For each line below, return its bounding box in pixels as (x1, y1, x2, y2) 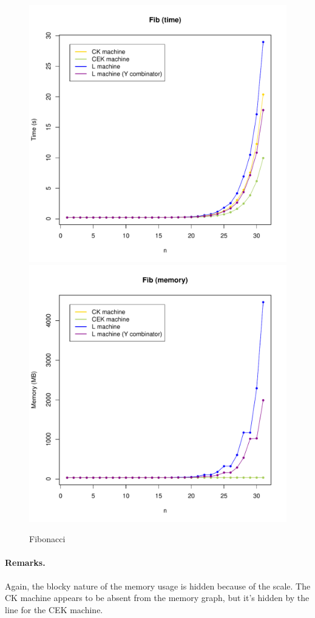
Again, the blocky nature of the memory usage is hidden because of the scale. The (5, 579, 311, 592)
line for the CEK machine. (5, 603, 103, 616)
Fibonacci (29, 532, 66, 545)
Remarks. (5, 556, 46, 569)
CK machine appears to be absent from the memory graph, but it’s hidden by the (5, 591, 310, 604)
